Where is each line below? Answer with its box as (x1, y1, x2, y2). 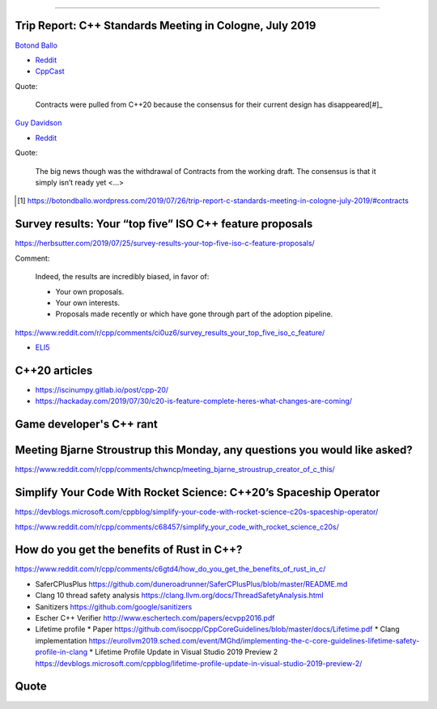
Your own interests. (55, 298, 121, 308)
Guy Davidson (15, 118, 62, 128)
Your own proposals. (55, 287, 125, 296)
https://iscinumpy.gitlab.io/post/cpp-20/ (35, 384, 169, 394)
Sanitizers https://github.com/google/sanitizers (35, 601, 193, 611)
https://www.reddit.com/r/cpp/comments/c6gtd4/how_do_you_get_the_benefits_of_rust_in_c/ (15, 564, 326, 574)
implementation (35, 635, 87, 645)
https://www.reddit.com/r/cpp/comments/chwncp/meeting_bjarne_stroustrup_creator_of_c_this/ (15, 465, 335, 474)
